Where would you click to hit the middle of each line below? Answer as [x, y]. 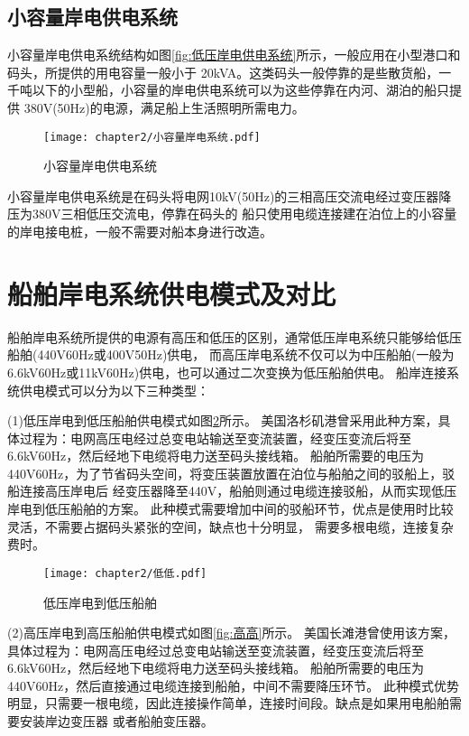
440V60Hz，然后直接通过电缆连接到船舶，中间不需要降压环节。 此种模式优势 [233, 685]
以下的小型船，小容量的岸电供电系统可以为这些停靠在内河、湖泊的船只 [240, 90]
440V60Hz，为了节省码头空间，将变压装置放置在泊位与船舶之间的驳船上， [225, 473]
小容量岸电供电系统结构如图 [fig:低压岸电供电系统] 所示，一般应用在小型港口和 [234, 55]
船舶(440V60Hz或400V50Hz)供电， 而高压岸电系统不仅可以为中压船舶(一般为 [231, 354]
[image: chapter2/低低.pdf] [125, 573]
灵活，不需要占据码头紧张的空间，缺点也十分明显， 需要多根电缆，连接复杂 [230, 526]
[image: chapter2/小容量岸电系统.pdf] [152, 137]
